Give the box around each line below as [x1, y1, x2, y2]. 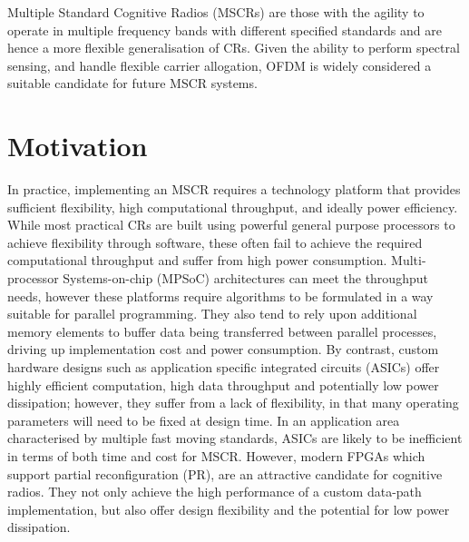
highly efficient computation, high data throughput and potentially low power [7, 375, 439, 394]
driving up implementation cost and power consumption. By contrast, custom [7, 340, 439, 359]
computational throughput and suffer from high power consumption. [7, 251, 387, 270]
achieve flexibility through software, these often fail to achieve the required [7, 232, 423, 251]
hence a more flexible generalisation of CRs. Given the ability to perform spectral [7, 38, 460, 57]
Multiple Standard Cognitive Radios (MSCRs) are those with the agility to [7, 3, 425, 21]
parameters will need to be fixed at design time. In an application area [7, 410, 400, 429]
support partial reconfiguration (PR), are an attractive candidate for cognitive [7, 464, 443, 483]
